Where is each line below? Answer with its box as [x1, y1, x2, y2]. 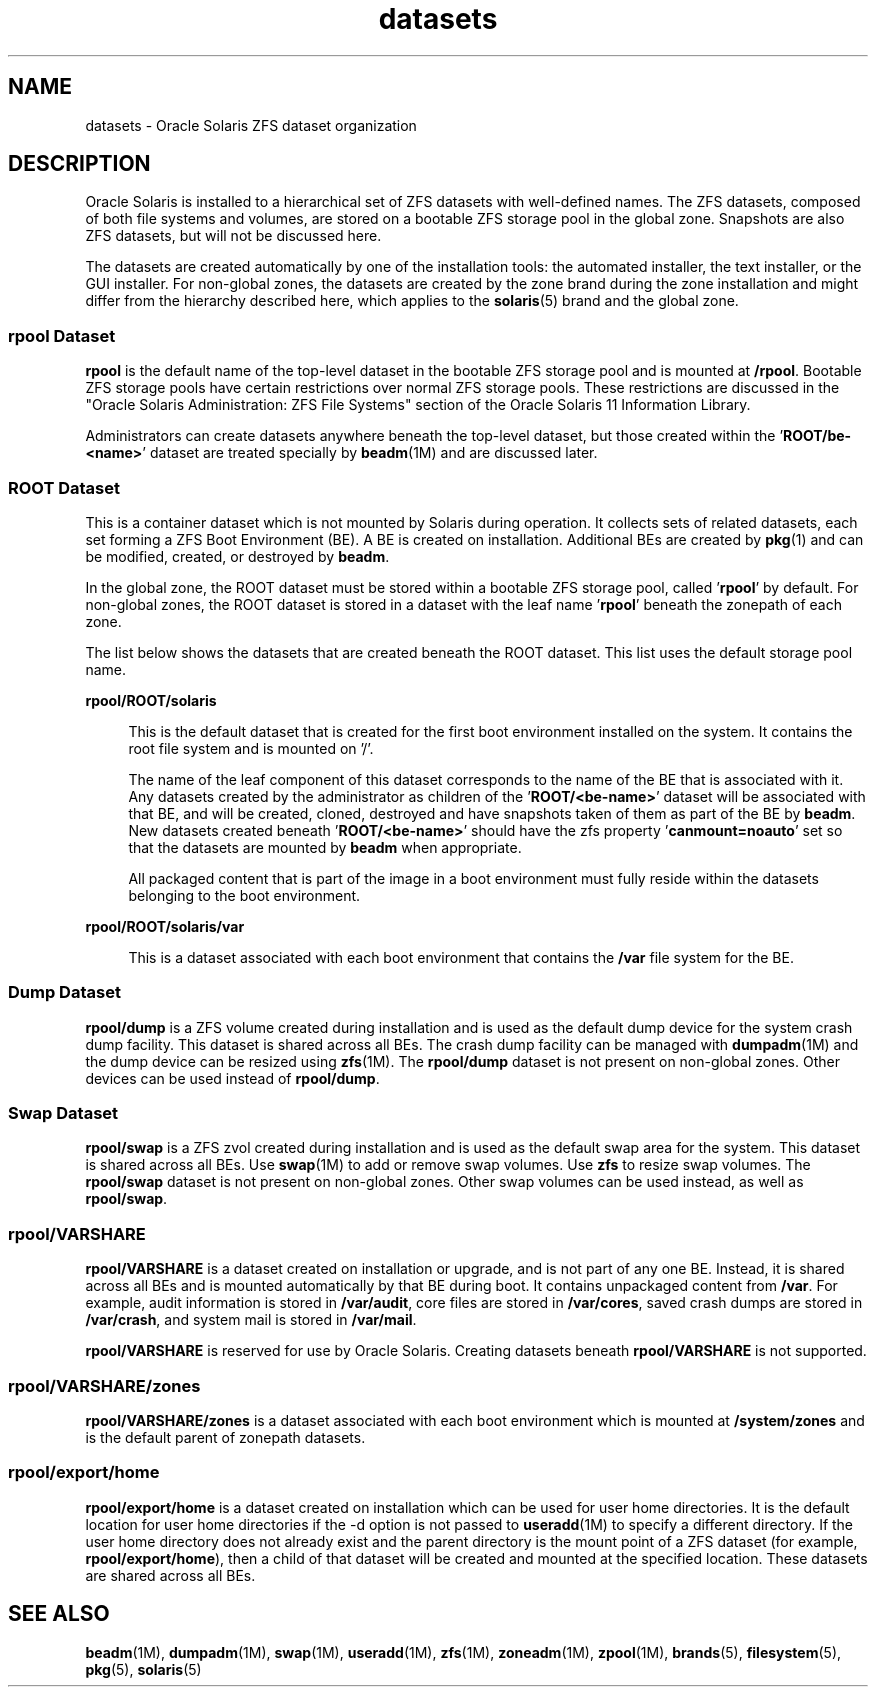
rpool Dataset [8, 325, 116, 346]
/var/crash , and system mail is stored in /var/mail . [85, 1311, 417, 1329]
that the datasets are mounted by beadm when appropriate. [128, 838, 522, 856]
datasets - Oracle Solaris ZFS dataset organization [85, 116, 417, 134]
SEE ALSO [8, 1601, 110, 1627]
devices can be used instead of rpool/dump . [85, 1069, 380, 1087]
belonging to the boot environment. [128, 886, 361, 904]
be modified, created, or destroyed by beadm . [85, 547, 390, 565]
